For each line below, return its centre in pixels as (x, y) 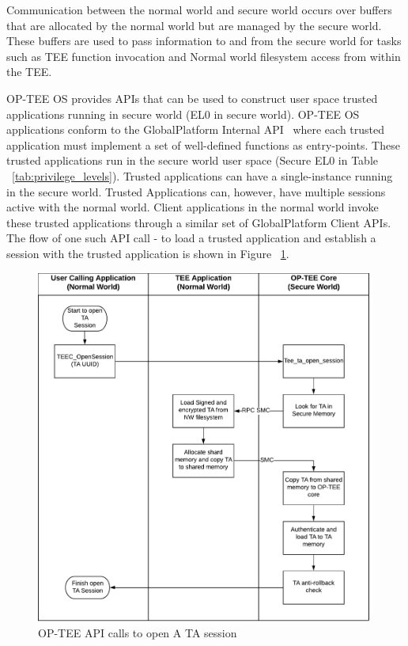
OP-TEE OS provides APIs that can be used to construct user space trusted (192, 98)
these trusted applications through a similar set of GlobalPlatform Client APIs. (199, 222)
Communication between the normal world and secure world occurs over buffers (199, 9)
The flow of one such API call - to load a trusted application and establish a (191, 238)
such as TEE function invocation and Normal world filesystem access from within (204, 56)
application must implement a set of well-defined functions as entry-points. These (203, 144)
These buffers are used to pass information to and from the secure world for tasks (204, 41)
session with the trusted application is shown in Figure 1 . (148, 253)
